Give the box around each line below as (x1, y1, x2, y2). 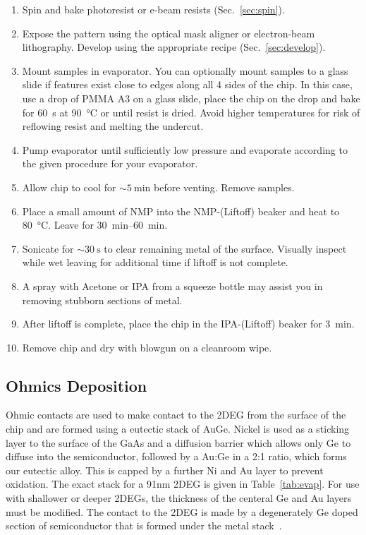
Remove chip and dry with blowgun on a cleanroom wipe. (22, 339, 272, 354)
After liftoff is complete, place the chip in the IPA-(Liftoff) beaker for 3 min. (22, 316, 355, 331)
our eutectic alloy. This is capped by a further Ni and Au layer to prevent (6, 462, 324, 477)
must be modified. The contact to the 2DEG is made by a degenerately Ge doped (6, 504, 358, 519)
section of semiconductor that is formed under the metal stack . (6, 518, 282, 533)
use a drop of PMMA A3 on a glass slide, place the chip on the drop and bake (22, 90, 360, 105)
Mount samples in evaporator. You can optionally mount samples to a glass (22, 63, 348, 78)
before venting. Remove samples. (154, 179, 295, 194)
